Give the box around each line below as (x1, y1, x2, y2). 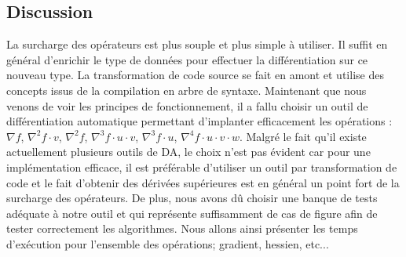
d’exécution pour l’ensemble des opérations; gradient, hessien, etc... (6, 235, 329, 252)
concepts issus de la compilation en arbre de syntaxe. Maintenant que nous (6, 81, 367, 98)
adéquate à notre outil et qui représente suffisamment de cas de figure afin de (6, 205, 378, 221)
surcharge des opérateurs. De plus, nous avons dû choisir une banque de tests (6, 190, 378, 206)
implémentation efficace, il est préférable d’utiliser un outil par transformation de (6, 158, 397, 175)
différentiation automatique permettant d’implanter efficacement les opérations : (6, 113, 393, 129)
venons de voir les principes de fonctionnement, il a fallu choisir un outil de (6, 97, 368, 114)
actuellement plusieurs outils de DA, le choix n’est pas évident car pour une (6, 143, 371, 160)
